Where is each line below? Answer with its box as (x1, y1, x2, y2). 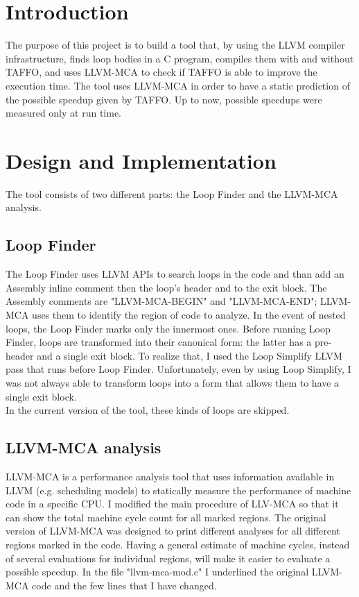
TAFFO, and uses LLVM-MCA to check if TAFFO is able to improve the (6, 65, 317, 79)
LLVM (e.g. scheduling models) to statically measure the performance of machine (6, 482, 351, 497)
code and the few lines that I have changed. (32, 578, 217, 592)
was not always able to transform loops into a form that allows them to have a (6, 375, 340, 389)
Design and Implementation (6, 146, 277, 174)
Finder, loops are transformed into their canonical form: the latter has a (6, 335, 312, 349)
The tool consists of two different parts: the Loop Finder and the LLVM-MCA (6, 186, 338, 201)
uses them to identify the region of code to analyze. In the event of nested (32, 307, 346, 321)
